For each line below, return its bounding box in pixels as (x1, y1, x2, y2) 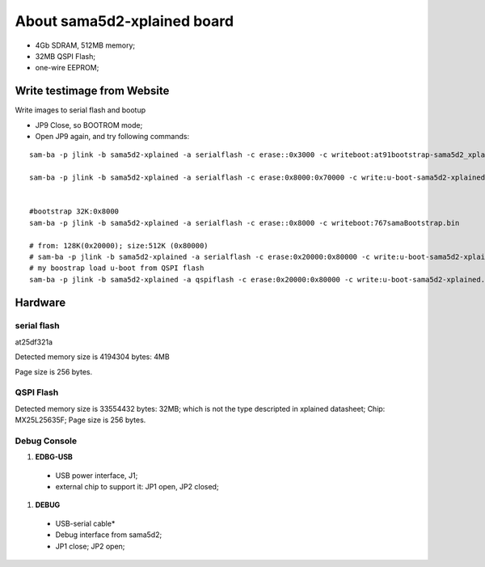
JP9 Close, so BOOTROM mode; (35, 120, 143, 129)
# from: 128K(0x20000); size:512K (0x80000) (29, 241, 209, 250)
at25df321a (15, 336, 53, 347)
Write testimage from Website (15, 84, 170, 98)
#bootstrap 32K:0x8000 (29, 207, 120, 216)
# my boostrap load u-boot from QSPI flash (29, 264, 205, 273)
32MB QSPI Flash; (35, 51, 96, 61)
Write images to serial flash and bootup (15, 105, 146, 115)
